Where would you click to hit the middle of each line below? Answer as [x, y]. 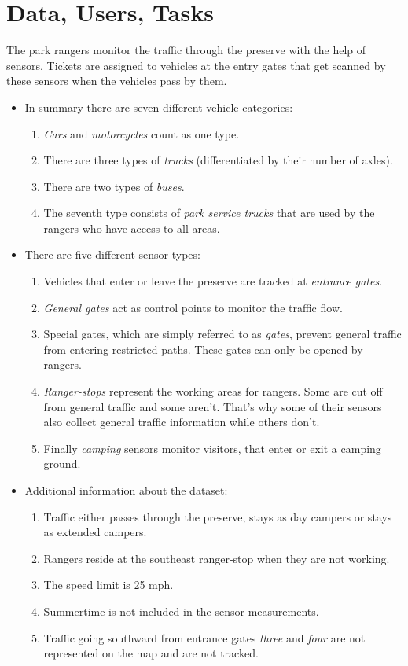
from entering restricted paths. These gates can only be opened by [203, 349]
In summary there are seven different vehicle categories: [159, 107]
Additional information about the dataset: [126, 490]
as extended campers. [95, 532]
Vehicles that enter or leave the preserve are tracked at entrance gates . [213, 281]
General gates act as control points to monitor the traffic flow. [193, 307]
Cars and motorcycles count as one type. [142, 133]
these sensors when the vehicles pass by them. [117, 81]
